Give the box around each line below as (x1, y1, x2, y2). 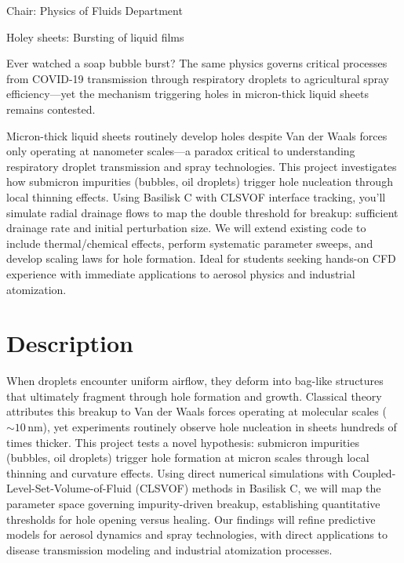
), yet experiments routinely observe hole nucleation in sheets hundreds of (42, 419, 397, 434)
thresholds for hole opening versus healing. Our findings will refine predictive (6, 510, 376, 527)
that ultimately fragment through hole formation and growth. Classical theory (6, 387, 382, 404)
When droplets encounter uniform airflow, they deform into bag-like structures (6, 372, 384, 389)
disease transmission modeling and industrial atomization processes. (6, 541, 333, 558)
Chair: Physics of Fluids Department (6, 2, 183, 18)
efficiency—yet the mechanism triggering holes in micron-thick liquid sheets (6, 85, 369, 102)
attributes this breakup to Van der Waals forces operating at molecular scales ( (6, 403, 387, 420)
